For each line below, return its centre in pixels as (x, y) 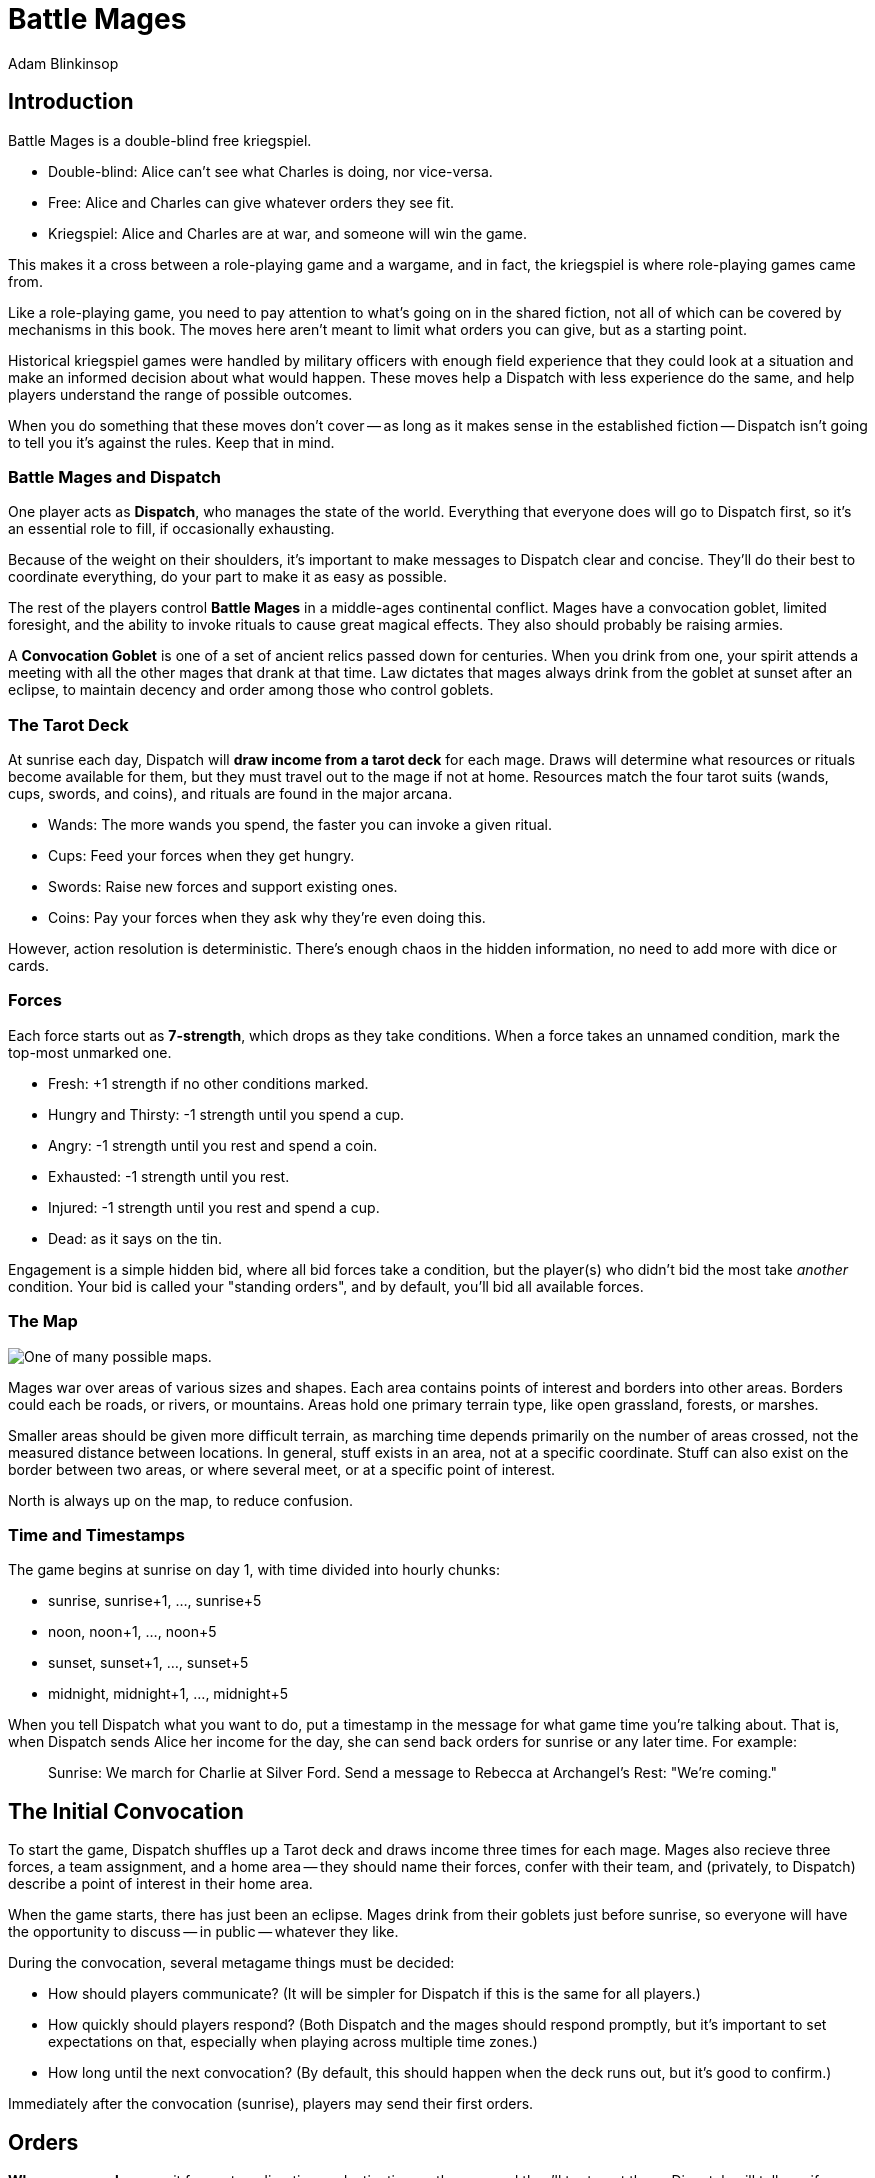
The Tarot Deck (68, 724)
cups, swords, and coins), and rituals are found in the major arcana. (230, 794)
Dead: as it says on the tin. (135, 1238)
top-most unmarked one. (90, 1052)
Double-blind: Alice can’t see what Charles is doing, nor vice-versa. (270, 171)
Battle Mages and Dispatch (114, 476)
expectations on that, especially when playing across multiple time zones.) (293, 2042)
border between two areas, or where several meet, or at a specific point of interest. (282, 1469)
